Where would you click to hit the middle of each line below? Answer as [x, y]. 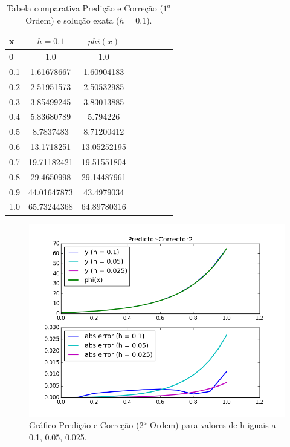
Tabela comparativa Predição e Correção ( [85, 8]
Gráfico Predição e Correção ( [84, 425]
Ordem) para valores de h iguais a [213, 425]
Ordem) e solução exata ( [72, 20]
